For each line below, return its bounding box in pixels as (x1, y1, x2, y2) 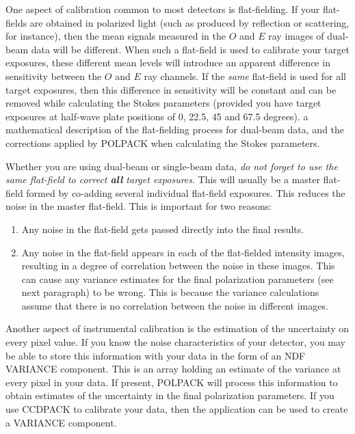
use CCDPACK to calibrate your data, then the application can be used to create (5, 402, 348, 416)
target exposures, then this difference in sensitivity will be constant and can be (5, 82, 337, 96)
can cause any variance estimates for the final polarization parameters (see (21, 271, 334, 286)
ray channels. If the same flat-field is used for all (144, 68, 346, 83)
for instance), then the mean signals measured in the (5, 29, 226, 43)
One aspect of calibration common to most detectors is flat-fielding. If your (5, 2, 320, 16)
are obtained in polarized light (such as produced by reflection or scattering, (29, 15, 350, 29)
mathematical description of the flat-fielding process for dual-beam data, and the (5, 122, 345, 137)
